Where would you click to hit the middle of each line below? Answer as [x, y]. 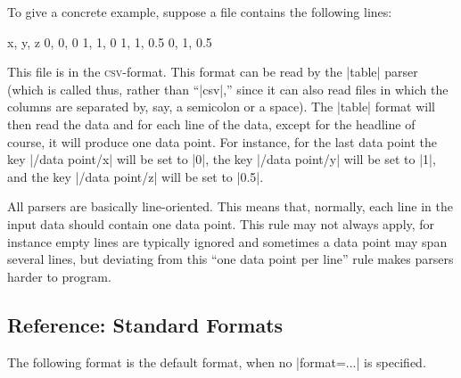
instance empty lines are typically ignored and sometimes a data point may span [227, 241]
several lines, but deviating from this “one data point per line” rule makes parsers [230, 259]
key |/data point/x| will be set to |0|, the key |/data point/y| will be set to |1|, [222, 159]
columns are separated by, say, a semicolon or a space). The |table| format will [222, 107]
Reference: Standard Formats [145, 324]
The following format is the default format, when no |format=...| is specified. [217, 362]
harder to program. [59, 276]
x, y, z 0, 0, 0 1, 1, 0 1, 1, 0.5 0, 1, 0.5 [110, 41]
